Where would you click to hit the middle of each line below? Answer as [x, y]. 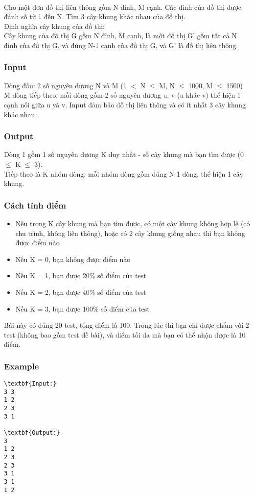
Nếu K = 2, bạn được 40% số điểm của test [81, 292]
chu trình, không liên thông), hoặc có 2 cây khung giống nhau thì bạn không [130, 233]
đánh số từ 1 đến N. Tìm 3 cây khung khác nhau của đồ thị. [95, 16]
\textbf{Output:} [32, 433]
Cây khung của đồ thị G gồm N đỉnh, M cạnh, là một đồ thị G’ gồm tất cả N [120, 36]
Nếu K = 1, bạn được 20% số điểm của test [81, 275]
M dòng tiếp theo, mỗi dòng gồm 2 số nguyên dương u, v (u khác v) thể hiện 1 [122, 95]
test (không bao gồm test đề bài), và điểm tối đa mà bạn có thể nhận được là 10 [125, 334]
